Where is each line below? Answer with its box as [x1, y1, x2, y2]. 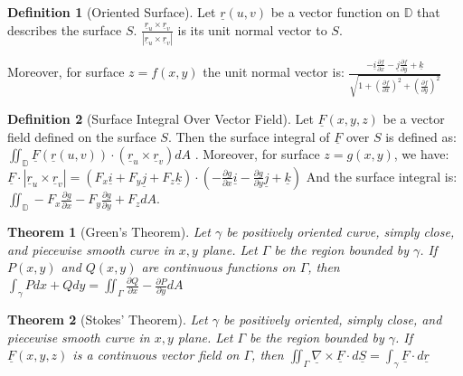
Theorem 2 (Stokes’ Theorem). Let [7, 309, 208, 328]
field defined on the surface [7, 127, 156, 146]
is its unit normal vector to [177, 20, 327, 39]
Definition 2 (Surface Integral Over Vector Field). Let [7, 108, 314, 127]
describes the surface [7, 20, 122, 39]
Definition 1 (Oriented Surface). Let [7, 3, 216, 21]
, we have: [393, 145, 449, 164]
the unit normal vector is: [203, 62, 345, 81]
